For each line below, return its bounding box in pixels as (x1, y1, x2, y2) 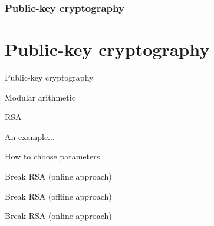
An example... (5, 130, 55, 142)
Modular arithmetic (5, 91, 75, 103)
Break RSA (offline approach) (5, 190, 112, 202)
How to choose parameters (5, 150, 100, 162)
